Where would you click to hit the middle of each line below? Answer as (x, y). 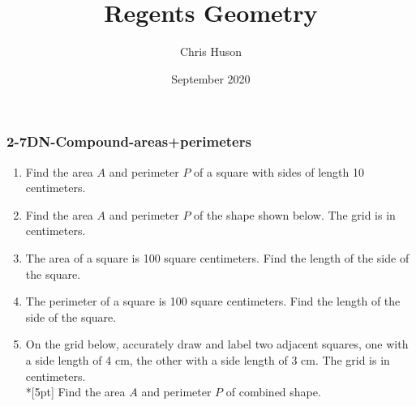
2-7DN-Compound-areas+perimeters (129, 141)
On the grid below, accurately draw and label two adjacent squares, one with (217, 344)
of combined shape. (273, 392)
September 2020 (211, 78)
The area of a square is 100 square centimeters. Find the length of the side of (217, 257)
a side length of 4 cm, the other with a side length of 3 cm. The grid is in (208, 359)
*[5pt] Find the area (75, 392)
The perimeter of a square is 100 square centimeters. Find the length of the (213, 301)
